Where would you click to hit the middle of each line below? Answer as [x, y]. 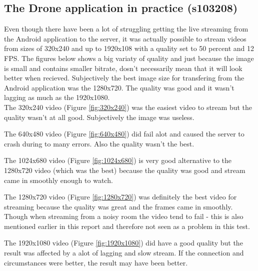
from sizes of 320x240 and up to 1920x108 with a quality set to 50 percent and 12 [129, 48]
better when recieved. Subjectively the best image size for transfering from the [124, 78]
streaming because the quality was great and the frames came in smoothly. [118, 206]
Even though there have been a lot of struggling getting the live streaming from [126, 29]
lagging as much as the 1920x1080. [57, 97]
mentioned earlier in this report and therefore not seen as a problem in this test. [127, 226]
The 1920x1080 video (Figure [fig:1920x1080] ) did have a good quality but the [123, 243]
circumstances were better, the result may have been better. [96, 262]
